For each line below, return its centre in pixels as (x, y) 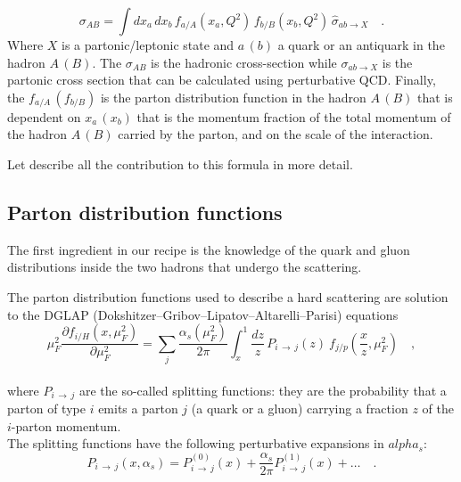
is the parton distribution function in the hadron (233, 97)
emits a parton (138, 408)
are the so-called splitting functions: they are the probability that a (263, 390)
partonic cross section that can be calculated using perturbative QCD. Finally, (222, 80)
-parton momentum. (66, 425)
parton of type (46, 408)
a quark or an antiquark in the (361, 45)
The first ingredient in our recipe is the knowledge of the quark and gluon (209, 249)
